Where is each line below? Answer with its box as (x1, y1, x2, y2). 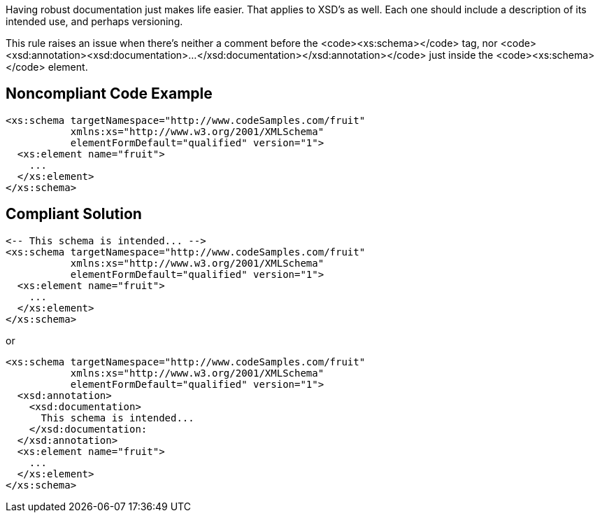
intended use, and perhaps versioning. (6, 15, 183, 27)
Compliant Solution (6, 205, 142, 223)
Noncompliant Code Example (6, 85, 213, 103)
